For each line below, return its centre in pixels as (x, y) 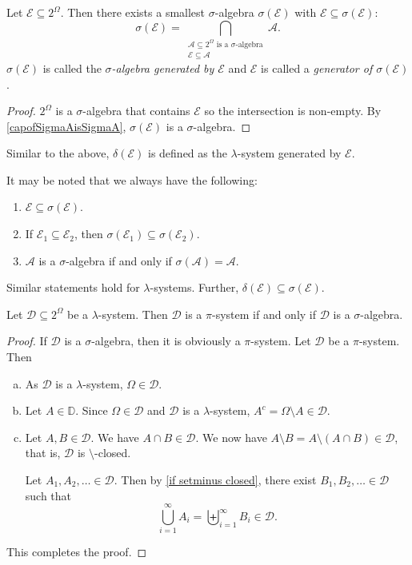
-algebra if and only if (119, 260)
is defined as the (187, 153)
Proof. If (27, 341)
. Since (92, 410)
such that (48, 495)
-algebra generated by (163, 68)
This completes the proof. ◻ (77, 552)
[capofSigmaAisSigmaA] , (66, 126)
